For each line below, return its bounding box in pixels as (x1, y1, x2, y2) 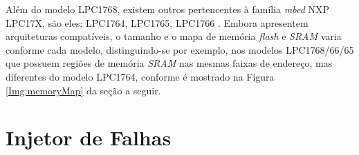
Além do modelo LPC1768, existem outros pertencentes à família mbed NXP (6, 2, 330, 16)
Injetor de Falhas (6, 123, 172, 152)
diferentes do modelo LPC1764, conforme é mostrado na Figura (6, 69, 275, 83)
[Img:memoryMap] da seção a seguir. (6, 83, 161, 97)
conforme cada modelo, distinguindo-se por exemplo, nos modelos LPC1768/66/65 (6, 42, 354, 56)
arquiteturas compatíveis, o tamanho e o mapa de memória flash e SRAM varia (6, 29, 342, 43)
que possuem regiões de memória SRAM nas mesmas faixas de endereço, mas (6, 56, 333, 70)
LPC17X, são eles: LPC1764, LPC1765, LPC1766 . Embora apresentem (6, 15, 309, 30)
